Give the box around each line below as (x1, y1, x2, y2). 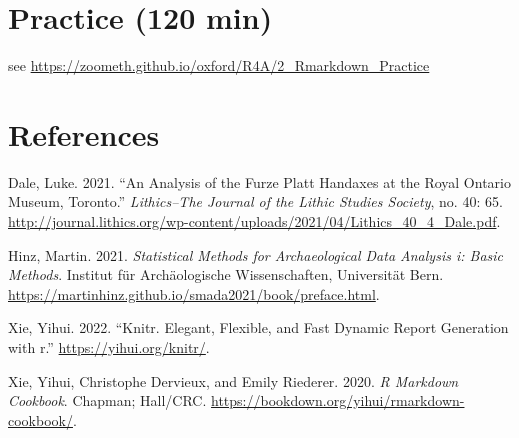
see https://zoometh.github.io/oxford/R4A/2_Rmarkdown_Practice (8, 55, 430, 76)
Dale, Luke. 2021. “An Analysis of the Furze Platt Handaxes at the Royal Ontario (8, 171, 511, 192)
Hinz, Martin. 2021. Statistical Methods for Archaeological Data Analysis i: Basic (8, 244, 504, 265)
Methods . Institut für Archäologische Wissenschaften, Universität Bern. (8, 264, 444, 285)
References (8, 113, 160, 154)
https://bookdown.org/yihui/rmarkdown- (211, 390, 465, 411)
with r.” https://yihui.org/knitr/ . (8, 337, 210, 357)
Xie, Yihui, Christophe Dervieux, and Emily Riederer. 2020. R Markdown (8, 370, 459, 391)
